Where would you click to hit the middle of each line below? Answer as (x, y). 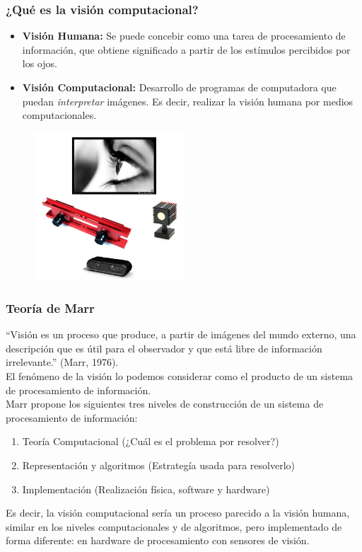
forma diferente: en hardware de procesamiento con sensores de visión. (158, 540)
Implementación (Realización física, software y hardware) (146, 489)
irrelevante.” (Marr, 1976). (62, 362)
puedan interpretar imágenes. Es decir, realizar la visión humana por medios (188, 101)
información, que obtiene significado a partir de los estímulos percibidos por (186, 49)
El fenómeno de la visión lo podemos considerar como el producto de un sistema (180, 376)
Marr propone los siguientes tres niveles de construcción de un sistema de (165, 404)
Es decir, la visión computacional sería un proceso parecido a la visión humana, (178, 513)
